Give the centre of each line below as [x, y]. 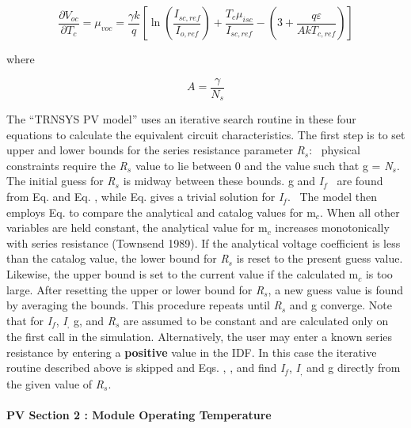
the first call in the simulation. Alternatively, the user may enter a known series [200, 337]
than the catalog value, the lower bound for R [118, 258]
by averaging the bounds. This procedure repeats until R [144, 305]
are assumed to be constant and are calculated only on [256, 320]
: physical [335, 150]
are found [360, 181]
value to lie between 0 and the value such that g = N [264, 165]
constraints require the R [67, 165]
